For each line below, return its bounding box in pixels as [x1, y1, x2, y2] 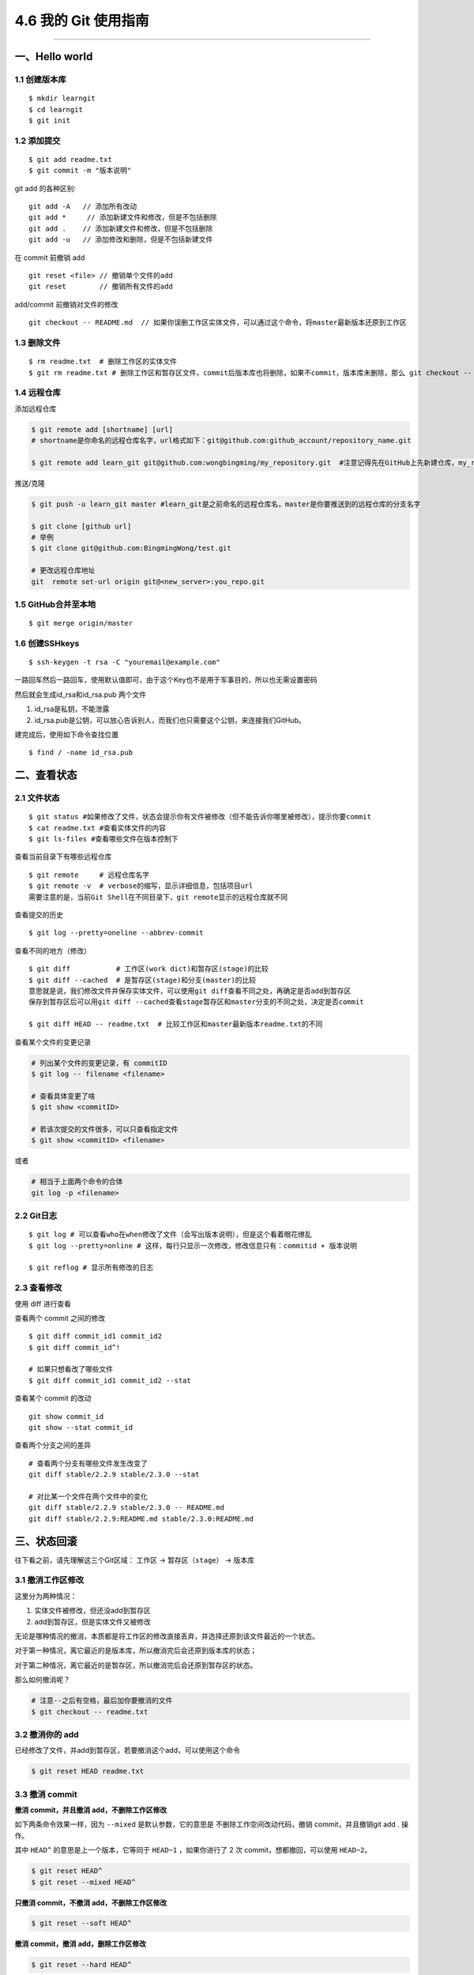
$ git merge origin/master [28, 619, 134, 628]
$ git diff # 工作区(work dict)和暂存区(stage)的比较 [28, 965, 269, 973]
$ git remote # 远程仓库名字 [28, 870, 150, 879]
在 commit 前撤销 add [14, 253, 85, 262]
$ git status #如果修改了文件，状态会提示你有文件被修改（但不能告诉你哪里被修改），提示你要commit [28, 812, 371, 822]
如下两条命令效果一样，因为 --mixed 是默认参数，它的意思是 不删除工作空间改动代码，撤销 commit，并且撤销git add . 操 [14, 1819, 409, 1829]
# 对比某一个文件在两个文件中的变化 [28, 1492, 148, 1501]
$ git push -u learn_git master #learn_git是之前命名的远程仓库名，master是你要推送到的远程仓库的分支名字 [31, 499, 421, 509]
